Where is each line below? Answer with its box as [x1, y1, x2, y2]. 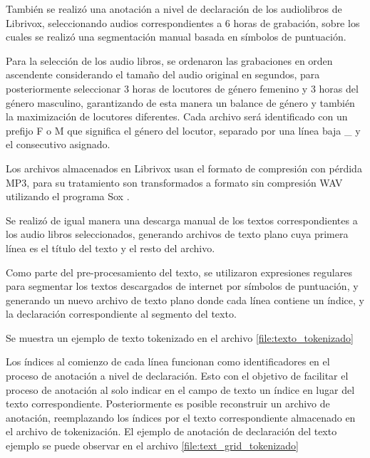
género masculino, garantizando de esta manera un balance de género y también [6, 95, 355, 110]
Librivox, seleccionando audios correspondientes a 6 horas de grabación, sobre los [6, 15, 360, 30]
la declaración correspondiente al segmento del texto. [6, 306, 237, 321]
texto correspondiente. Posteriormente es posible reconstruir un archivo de [6, 396, 330, 411]
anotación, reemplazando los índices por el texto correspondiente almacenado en [6, 410, 356, 425]
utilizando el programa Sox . [6, 189, 130, 204]
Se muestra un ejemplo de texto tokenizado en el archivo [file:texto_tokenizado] [6, 330, 354, 345]
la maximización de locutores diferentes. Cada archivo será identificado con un [6, 109, 348, 124]
